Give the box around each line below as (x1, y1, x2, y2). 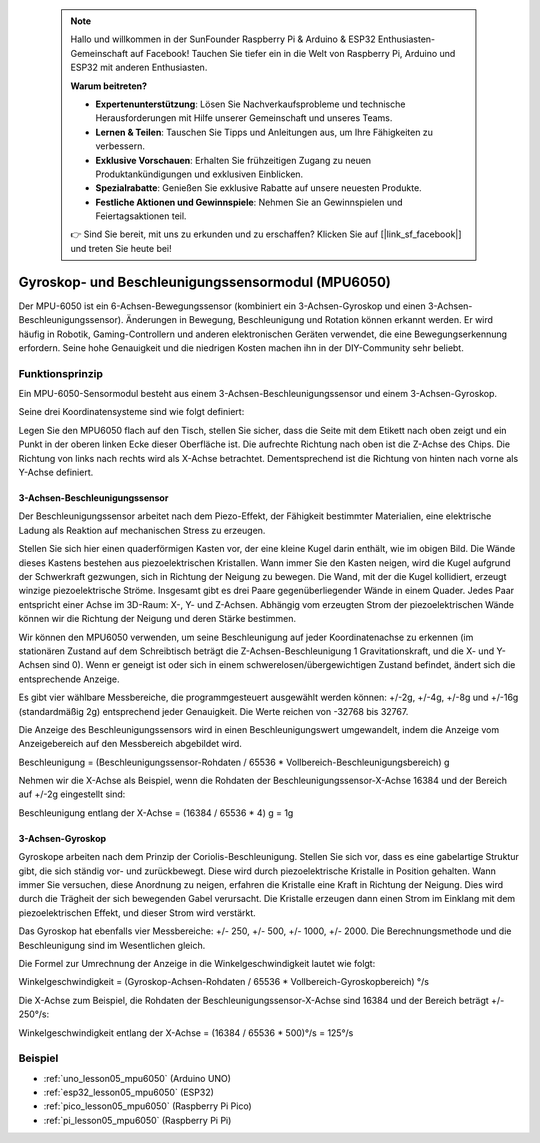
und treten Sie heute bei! (70, 242, 172, 254)
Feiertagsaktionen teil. (95, 210, 187, 222)
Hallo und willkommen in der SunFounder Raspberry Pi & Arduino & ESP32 (70, 33, 376, 45)
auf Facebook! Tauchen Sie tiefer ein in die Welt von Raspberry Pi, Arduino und (130, 47, 456, 59)
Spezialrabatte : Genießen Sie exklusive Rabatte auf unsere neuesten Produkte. (95, 182, 422, 194)
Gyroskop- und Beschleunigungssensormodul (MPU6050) (18, 273, 392, 290)
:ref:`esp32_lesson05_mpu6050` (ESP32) (43, 1086, 215, 1099)
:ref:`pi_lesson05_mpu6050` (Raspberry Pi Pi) (43, 1114, 232, 1126)
